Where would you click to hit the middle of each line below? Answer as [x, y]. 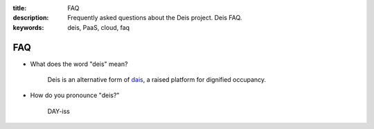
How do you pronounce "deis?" [75, 95]
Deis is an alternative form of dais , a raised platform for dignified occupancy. [157, 80]
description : [31, 18]
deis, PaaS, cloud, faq [99, 27]
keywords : [28, 27]
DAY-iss [59, 111]
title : [20, 8]
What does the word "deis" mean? [79, 64]
